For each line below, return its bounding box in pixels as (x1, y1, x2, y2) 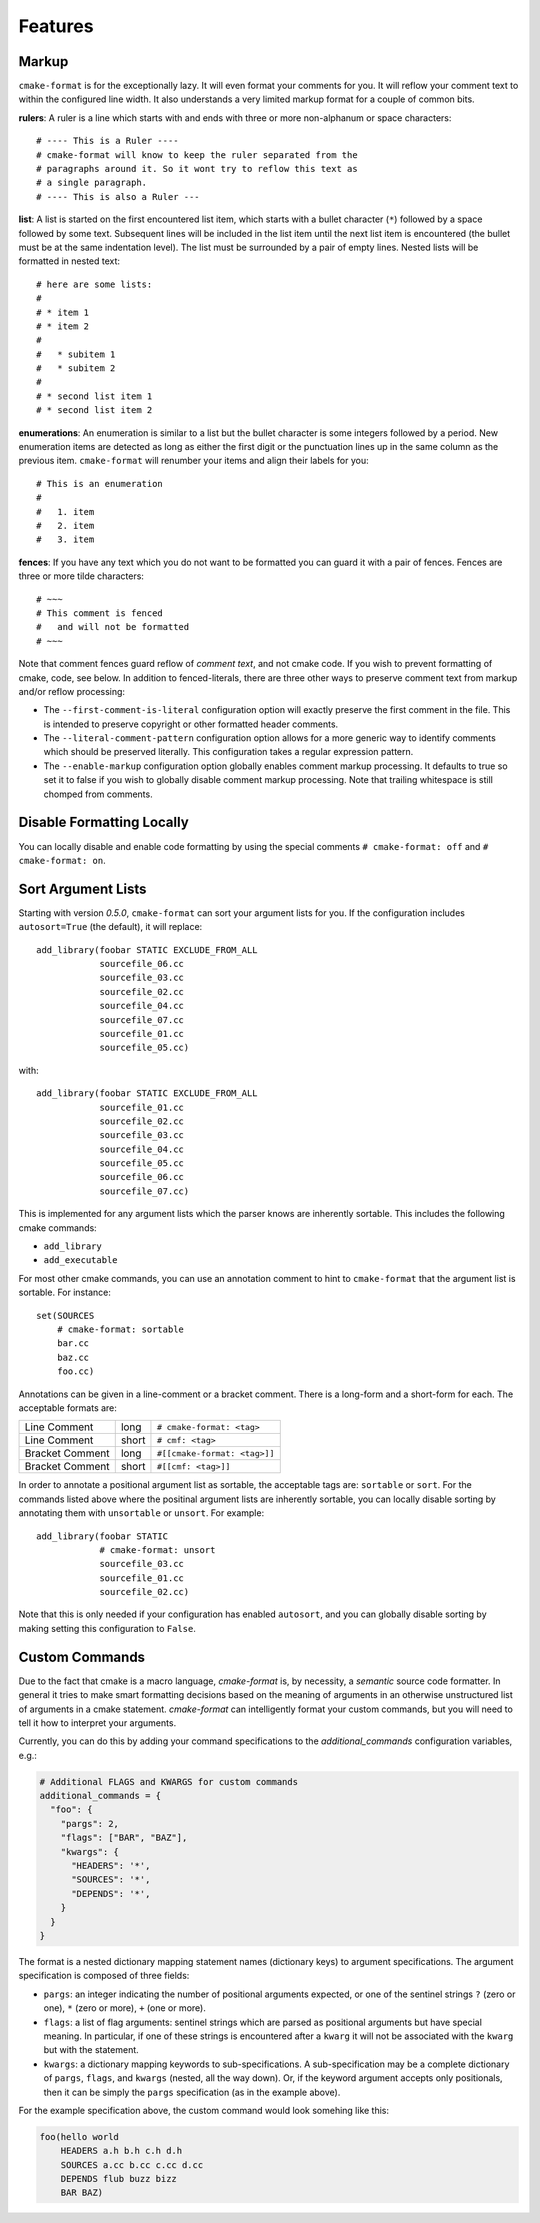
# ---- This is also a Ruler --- (36, 191, 200, 202)
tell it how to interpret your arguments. (18, 1716, 177, 1729)
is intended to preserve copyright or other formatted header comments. (43, 718, 339, 730)
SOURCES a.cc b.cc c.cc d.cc (60, 2159, 204, 2170)
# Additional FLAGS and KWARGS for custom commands (39, 1776, 299, 1787)
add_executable (43, 1255, 119, 1266)
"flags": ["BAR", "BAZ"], (60, 1832, 188, 1844)
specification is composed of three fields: (18, 1970, 190, 1982)
